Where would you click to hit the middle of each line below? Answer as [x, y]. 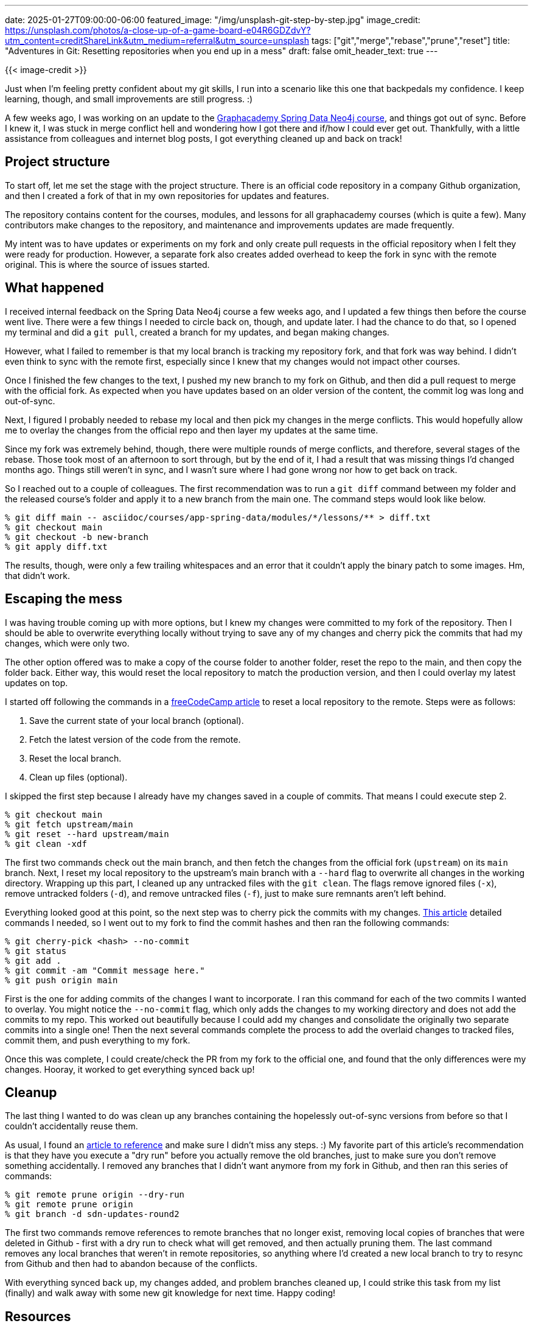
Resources [38, 1316]
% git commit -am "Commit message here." [105, 970]
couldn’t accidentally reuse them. [71, 1126]
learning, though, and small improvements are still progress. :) [129, 99]
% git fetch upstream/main [69, 824]
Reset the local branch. [75, 758]
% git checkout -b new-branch [77, 537]
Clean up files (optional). [78, 777]
